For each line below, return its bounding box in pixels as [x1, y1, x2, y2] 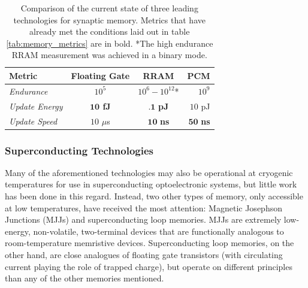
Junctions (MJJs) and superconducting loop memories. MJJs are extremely [5, 213, 282, 226]
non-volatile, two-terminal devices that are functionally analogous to [33, 225, 284, 237]
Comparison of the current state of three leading [20, 2, 198, 14]
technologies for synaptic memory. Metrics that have [13, 13, 206, 26]
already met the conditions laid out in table [29, 25, 190, 38]
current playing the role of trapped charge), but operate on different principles [5, 260, 292, 272]
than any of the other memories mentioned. [5, 272, 164, 284]
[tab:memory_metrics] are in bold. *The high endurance [6, 37, 213, 49]
